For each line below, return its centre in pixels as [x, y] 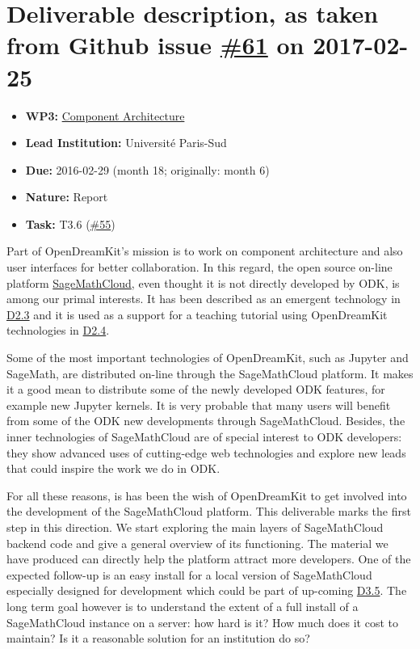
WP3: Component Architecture [105, 115]
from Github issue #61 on [155, 45]
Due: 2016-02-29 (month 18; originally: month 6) [147, 169]
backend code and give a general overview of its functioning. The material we [197, 543]
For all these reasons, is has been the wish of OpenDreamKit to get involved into [207, 495]
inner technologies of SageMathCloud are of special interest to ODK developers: [204, 436]
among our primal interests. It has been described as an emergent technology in [204, 299]
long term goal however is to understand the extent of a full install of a [183, 606]
